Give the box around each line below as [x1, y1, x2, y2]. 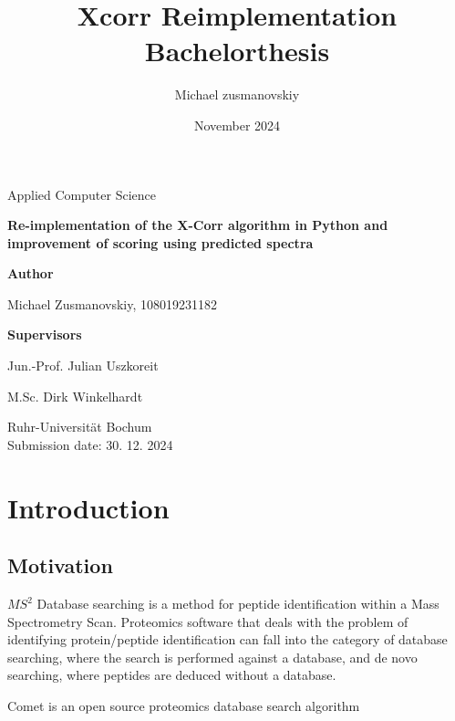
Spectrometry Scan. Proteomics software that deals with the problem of [7, 611, 408, 631]
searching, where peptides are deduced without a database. [7, 665, 336, 684]
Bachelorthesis [144, 32, 330, 69]
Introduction [7, 488, 170, 526]
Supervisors [7, 325, 82, 344]
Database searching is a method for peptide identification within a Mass [36, 594, 439, 613]
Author [7, 264, 54, 283]
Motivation [7, 551, 113, 580]
